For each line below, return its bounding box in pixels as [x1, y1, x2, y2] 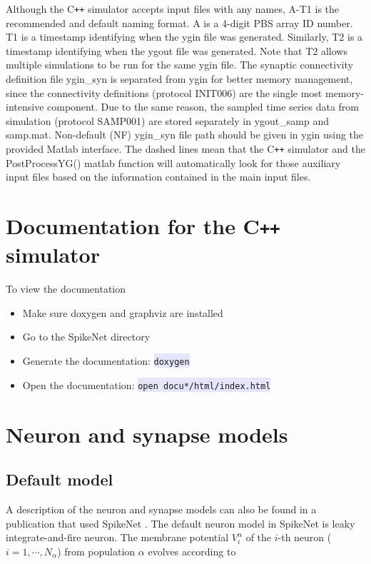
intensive [6, 99, 44, 114]
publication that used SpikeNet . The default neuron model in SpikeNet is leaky [6, 515, 355, 530]
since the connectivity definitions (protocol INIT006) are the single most [6, 85, 322, 100]
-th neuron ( [278, 530, 332, 545]
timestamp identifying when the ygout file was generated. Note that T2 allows [6, 43, 347, 58]
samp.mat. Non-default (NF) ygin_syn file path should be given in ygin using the [6, 127, 364, 142]
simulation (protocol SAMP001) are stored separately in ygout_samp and [6, 113, 329, 128]
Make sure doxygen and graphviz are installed [22, 305, 223, 320]
